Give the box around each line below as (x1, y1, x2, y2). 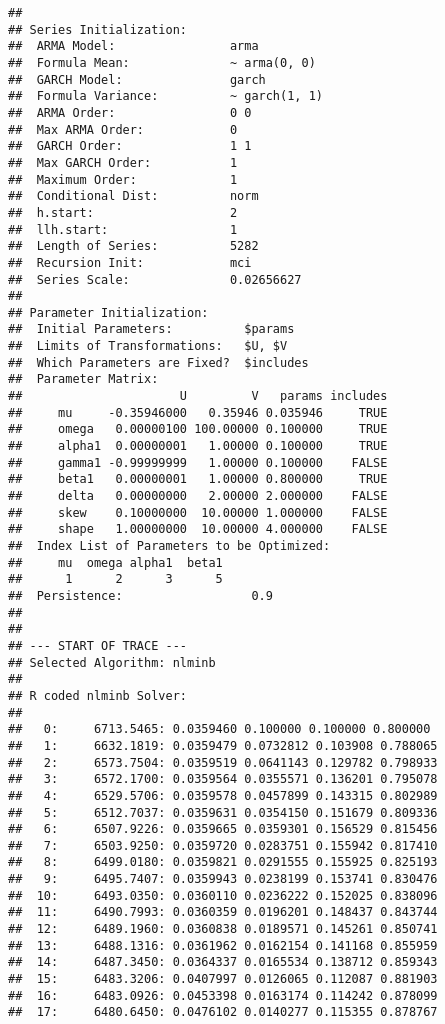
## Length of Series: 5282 (8, 239, 259, 254)
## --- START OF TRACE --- (8, 638, 187, 653)
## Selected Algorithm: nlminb (8, 655, 216, 670)
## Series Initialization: (8, 22, 187, 37)
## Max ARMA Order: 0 (8, 122, 238, 137)
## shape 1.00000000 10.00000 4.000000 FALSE (8, 522, 388, 537)
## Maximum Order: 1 (8, 172, 238, 187)
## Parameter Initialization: (8, 305, 209, 320)
